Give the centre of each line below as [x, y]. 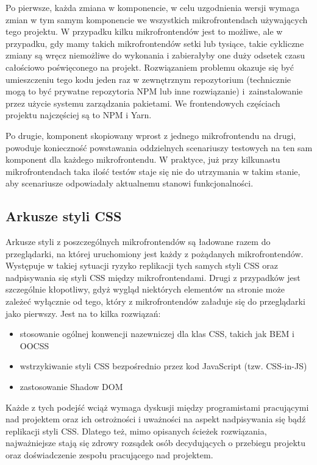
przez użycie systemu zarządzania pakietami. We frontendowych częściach [143, 103]
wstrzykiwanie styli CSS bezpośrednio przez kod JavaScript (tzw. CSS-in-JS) [163, 366]
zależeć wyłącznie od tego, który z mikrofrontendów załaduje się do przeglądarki [155, 301]
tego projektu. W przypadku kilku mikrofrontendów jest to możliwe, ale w [144, 31]
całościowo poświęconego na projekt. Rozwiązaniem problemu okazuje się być [150, 67]
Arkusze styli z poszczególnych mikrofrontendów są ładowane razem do [138, 242]
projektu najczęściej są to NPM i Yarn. [79, 115]
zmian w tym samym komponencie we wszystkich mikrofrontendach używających [157, 19]
